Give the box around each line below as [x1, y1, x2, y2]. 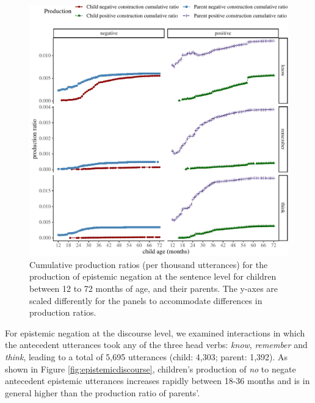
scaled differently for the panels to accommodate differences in [29, 294, 262, 307]
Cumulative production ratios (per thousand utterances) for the [29, 258, 268, 270]
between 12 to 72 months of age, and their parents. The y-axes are [29, 281, 278, 294]
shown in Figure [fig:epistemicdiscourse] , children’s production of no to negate [5, 362, 296, 375]
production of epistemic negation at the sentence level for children [29, 270, 277, 283]
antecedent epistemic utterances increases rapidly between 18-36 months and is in [5, 374, 310, 387]
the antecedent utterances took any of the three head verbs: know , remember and [5, 338, 308, 351]
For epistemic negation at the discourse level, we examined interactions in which [5, 326, 305, 339]
